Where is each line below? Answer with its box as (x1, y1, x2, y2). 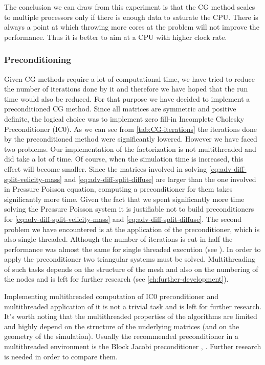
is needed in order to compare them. (4, 351, 118, 361)
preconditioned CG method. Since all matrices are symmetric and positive (4, 103, 236, 114)
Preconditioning (4, 53, 71, 66)
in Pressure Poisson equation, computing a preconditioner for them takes (4, 184, 233, 194)
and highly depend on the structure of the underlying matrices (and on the (4, 321, 239, 331)
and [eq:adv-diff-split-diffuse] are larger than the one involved (64, 173, 256, 184)
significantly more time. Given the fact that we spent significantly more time (4, 193, 245, 204)
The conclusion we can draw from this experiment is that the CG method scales (4, 2, 255, 12)
